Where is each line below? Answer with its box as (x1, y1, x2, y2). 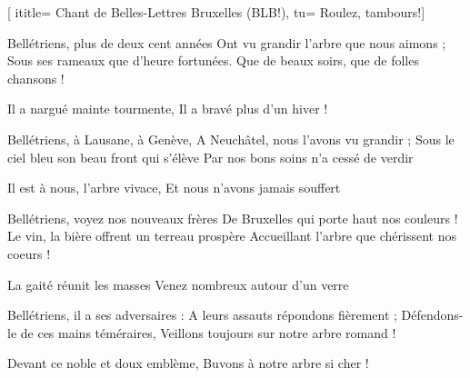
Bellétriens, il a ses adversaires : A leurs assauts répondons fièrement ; (7, 305, 397, 324)
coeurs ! (7, 244, 51, 263)
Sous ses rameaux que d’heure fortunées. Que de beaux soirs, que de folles (7, 51, 419, 70)
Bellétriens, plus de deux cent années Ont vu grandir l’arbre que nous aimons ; (7, 33, 446, 52)
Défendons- (401, 305, 464, 324)
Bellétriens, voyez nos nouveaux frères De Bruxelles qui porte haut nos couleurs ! (7, 208, 458, 227)
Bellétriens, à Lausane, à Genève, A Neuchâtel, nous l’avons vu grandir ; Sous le (7, 129, 455, 148)
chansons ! (7, 68, 65, 87)
